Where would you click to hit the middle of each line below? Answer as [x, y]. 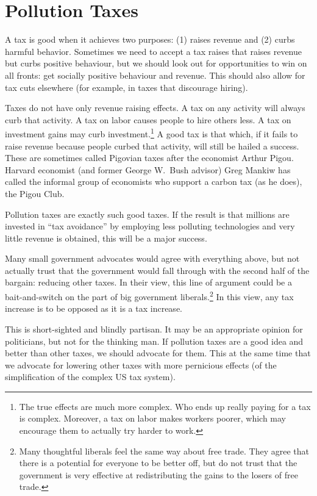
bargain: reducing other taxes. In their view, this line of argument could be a [148, 282]
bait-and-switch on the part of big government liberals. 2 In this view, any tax [149, 296]
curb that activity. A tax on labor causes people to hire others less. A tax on [148, 119]
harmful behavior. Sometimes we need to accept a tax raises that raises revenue [154, 51]
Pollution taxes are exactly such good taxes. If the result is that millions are [147, 214]
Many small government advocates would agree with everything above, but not [152, 258]
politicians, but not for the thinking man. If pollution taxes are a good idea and [154, 341]
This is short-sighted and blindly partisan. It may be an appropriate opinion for [154, 329]
